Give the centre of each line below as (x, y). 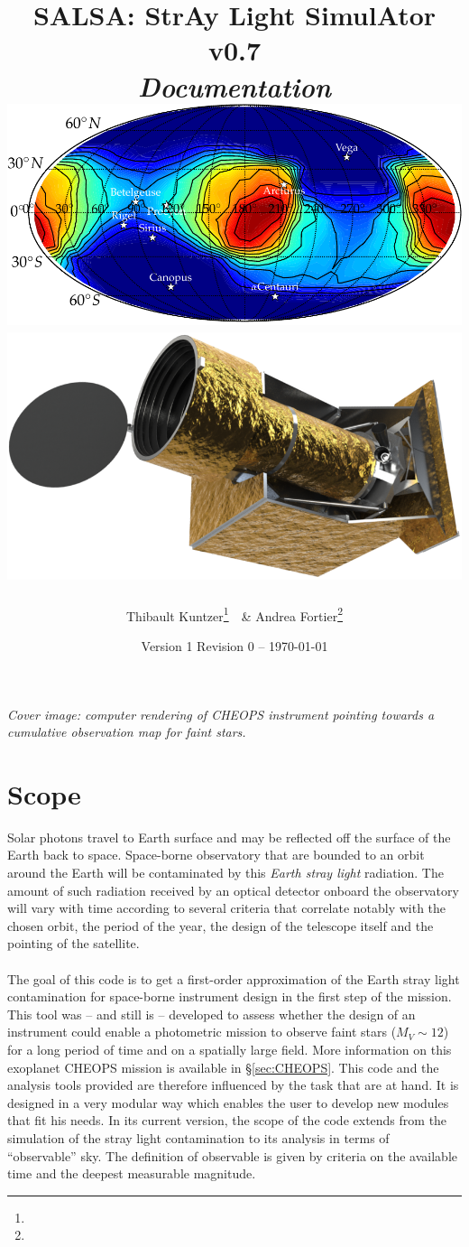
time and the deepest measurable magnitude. (132, 1173)
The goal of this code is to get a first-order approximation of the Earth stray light (234, 978)
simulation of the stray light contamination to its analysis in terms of (198, 1137)
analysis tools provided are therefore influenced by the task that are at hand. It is (233, 1085)
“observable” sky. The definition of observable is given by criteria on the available (233, 1155)
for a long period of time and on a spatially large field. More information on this (230, 1049)
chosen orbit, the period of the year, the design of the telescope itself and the (221, 925)
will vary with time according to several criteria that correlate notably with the (227, 908)
